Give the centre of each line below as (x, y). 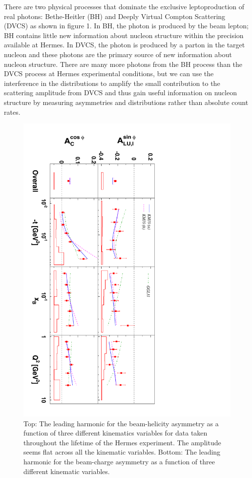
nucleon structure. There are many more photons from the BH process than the (123, 64)
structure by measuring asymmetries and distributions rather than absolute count (126, 102)
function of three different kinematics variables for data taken (115, 433)
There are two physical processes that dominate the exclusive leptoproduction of (124, 6)
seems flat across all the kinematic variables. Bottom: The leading (122, 452)
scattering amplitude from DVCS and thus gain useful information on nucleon (120, 93)
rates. (12, 112)
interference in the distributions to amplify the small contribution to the (112, 83)
